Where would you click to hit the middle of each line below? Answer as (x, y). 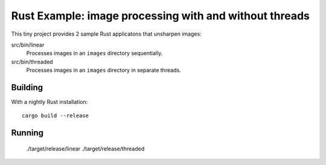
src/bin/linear (28, 45)
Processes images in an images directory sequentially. (94, 53)
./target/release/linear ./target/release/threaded (85, 149)
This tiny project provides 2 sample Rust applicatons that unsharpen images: (106, 34)
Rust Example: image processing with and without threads (161, 16)
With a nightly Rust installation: (50, 102)
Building (27, 87)
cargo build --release (56, 116)
